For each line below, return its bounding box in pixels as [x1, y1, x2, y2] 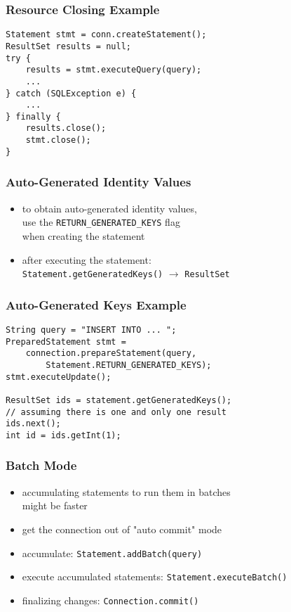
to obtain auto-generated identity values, [22, 200, 197, 215]
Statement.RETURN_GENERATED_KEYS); [46, 359, 212, 370]
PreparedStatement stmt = [6, 336, 126, 347]
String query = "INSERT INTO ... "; [6, 324, 177, 335]
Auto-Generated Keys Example [6, 295, 187, 313]
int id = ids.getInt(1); [6, 430, 121, 440]
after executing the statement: [22, 252, 151, 267]
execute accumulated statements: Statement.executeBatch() [22, 569, 287, 584]
